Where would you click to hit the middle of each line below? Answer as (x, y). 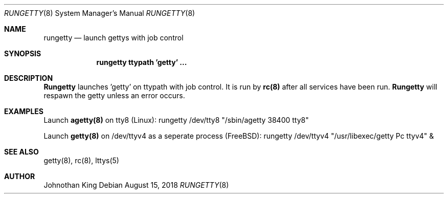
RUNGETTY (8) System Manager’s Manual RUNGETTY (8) (100, 13)
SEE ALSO (21, 152)
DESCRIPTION (29, 78)
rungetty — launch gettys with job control (114, 38)
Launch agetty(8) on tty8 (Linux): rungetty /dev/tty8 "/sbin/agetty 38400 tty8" (176, 120)
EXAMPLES (24, 111)
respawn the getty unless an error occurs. (114, 95)
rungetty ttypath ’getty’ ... (142, 62)
